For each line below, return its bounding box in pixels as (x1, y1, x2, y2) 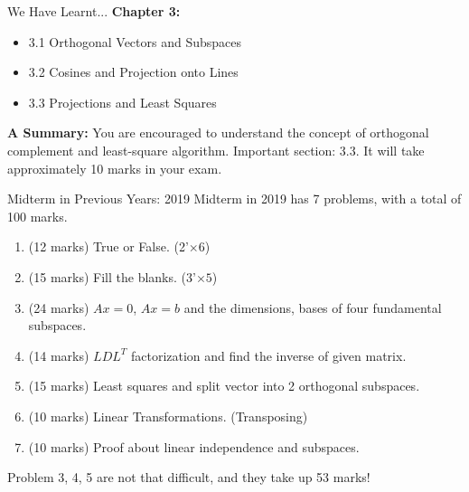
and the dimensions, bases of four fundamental (183, 298, 442, 317)
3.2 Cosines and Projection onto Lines (28, 62, 239, 81)
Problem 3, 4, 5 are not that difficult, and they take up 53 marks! (7, 468, 371, 487)
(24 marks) (28, 298, 89, 317)
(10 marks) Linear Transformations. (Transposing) (28, 406, 308, 425)
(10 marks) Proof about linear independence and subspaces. (28, 437, 360, 456)
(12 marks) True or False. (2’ (28, 237, 189, 256)
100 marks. (7, 206, 68, 225)
